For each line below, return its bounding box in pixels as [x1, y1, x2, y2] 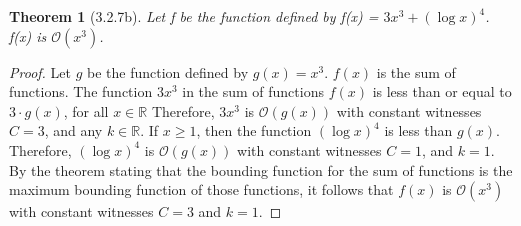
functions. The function [9, 81, 153, 102]
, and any [44, 120, 103, 141]
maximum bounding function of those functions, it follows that [9, 179, 394, 200]
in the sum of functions [182, 81, 324, 102]
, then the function [196, 120, 312, 141]
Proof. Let [9, 61, 71, 82]
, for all [63, 100, 109, 121]
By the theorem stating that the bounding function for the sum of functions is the [9, 159, 513, 180]
